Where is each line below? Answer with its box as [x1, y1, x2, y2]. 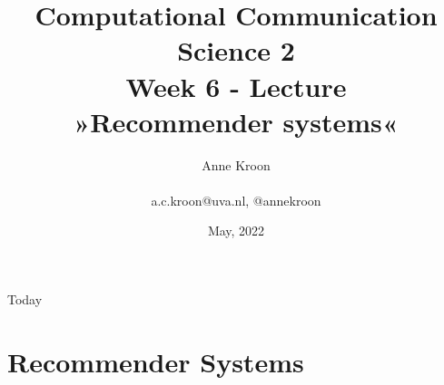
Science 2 [177, 32, 295, 69]
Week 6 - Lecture [125, 67, 347, 104]
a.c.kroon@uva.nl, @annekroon [151, 190, 321, 209]
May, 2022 [207, 221, 265, 240]
